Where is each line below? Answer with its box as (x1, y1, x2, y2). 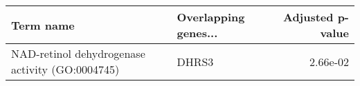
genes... (177, 25, 218, 41)
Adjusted (282, 9, 334, 25)
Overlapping (177, 9, 245, 25)
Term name (11, 17, 75, 33)
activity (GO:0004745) (11, 61, 120, 77)
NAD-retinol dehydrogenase (11, 45, 145, 61)
